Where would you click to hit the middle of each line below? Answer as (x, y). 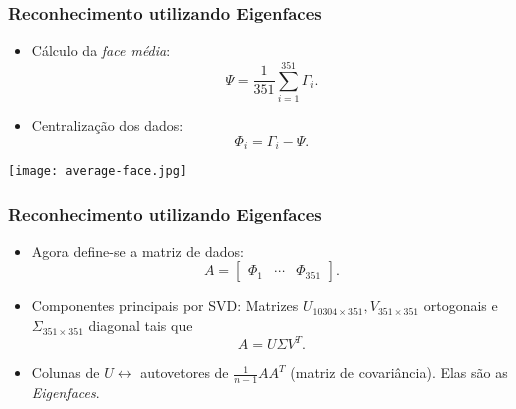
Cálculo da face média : (101, 50)
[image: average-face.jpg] (97, 170)
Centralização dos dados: (107, 124)
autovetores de (184, 372)
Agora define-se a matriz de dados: (137, 250)
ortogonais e (460, 305)
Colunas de (65, 372)
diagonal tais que (140, 325)
